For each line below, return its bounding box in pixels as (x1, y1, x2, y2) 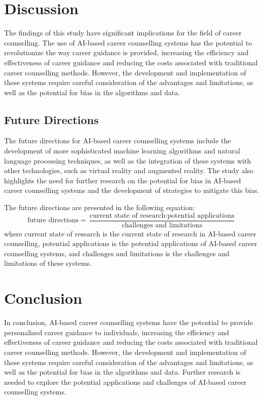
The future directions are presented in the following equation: (4, 202, 195, 213)
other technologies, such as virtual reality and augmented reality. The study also (4, 165, 254, 176)
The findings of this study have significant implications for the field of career (4, 27, 242, 38)
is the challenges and (165, 248, 230, 258)
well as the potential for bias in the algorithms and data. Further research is (4, 367, 241, 377)
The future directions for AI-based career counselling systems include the (4, 135, 231, 146)
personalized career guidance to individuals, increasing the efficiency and (4, 327, 230, 337)
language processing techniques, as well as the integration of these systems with (4, 155, 251, 166)
